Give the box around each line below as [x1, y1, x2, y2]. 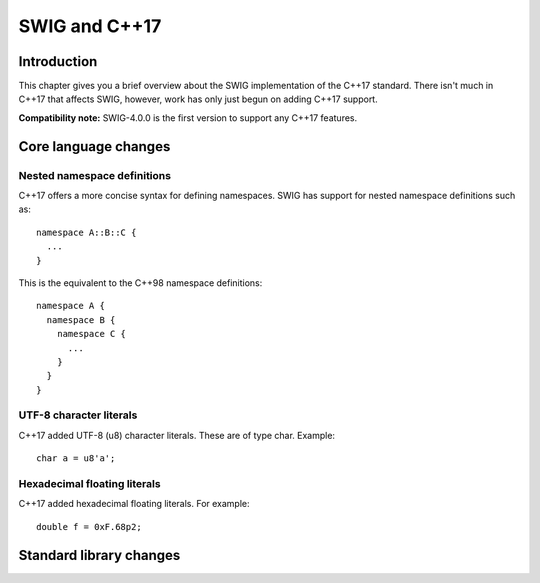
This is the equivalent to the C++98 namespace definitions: [18, 276, 263, 289]
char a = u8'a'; [36, 453, 116, 464]
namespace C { [56, 328, 127, 340]
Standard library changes [18, 546, 181, 564]
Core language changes [18, 138, 171, 155]
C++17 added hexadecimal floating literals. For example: [18, 498, 250, 510]
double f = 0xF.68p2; [36, 521, 142, 532]
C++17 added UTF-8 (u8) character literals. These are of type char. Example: [18, 429, 335, 441]
